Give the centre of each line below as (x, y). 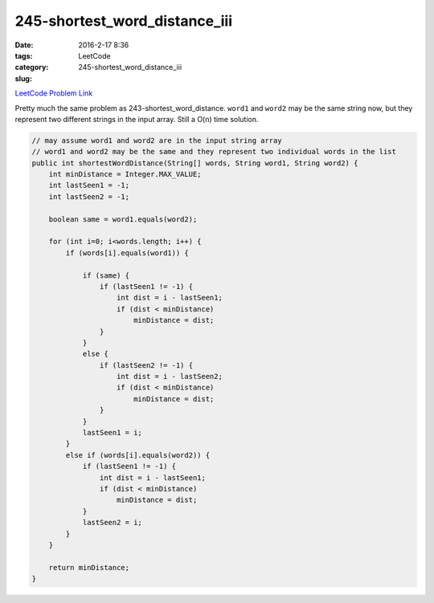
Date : (24, 45)
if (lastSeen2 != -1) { (146, 365)
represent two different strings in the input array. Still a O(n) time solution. (137, 119)
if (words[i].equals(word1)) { (127, 253)
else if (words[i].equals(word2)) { (138, 455)
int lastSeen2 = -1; (89, 196)
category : (32, 67)
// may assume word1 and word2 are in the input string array (157, 140)
